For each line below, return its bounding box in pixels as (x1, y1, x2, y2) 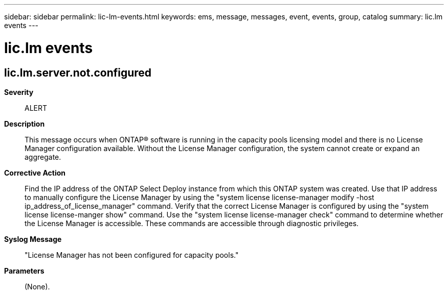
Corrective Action (4, 168, 65, 177)
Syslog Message (4, 234, 62, 243)
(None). (25, 282, 50, 291)
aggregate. (25, 152, 61, 161)
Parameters (4, 266, 44, 275)
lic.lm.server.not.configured (4, 66, 152, 79)
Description (4, 119, 45, 128)
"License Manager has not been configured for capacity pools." (25, 250, 239, 259)
